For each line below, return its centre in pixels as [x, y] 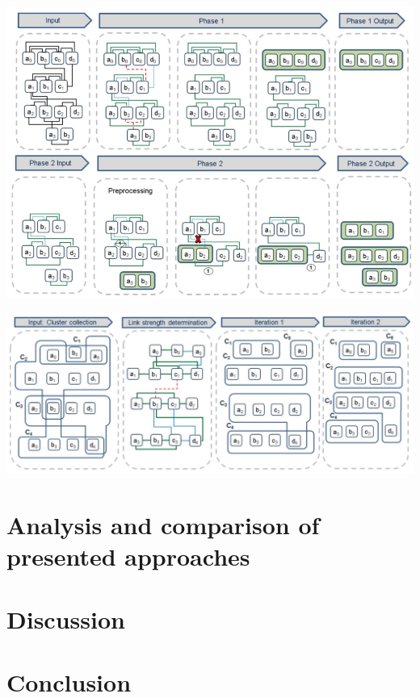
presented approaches [128, 556]
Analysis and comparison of [163, 524]
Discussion [66, 619]
